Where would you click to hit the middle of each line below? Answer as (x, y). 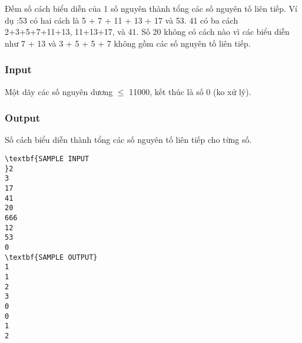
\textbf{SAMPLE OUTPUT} (51, 257)
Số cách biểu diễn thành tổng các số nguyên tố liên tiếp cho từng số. (128, 140)
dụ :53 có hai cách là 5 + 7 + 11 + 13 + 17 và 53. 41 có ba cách (122, 20)
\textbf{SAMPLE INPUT (47, 159)
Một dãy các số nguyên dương (59, 91)
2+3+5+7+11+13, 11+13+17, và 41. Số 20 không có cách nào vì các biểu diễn (147, 32)
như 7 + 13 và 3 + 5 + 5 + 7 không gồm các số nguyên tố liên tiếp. (128, 43)
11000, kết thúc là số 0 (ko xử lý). (190, 91)
